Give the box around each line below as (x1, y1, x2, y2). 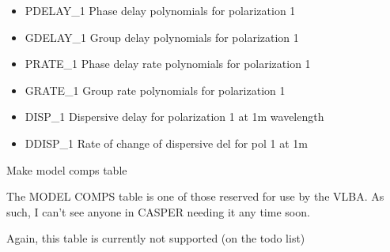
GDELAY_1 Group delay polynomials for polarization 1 (25, 28, 299, 45)
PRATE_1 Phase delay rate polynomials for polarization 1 (25, 55, 311, 72)
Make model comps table (6, 161, 127, 178)
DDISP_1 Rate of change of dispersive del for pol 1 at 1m (25, 134, 309, 151)
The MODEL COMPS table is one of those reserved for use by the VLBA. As (6, 188, 384, 205)
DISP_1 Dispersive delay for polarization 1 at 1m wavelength (25, 108, 324, 125)
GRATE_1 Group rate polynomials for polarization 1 (25, 81, 286, 98)
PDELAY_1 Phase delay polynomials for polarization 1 (25, 2, 296, 18)
